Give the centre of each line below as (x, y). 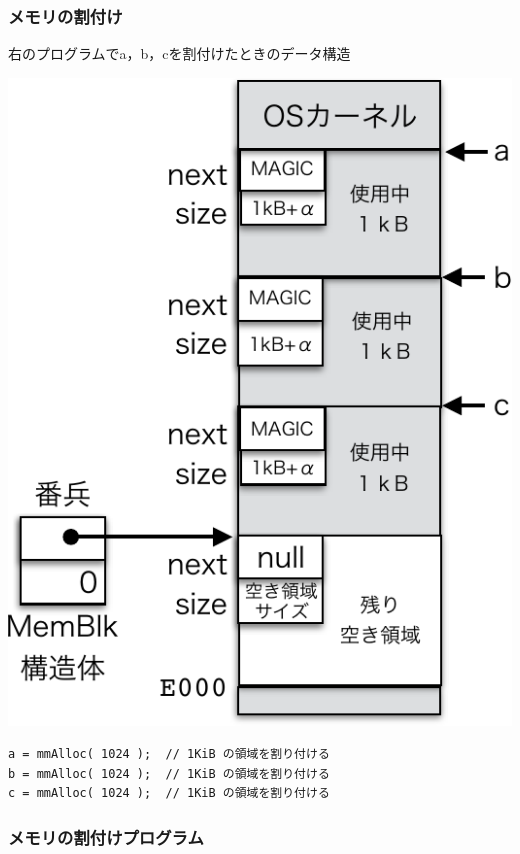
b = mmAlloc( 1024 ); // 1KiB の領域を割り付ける (169, 773)
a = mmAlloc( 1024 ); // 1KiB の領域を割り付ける (169, 754)
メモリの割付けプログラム (106, 836)
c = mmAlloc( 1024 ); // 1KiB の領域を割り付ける (169, 793)
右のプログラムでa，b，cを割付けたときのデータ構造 (179, 53)
